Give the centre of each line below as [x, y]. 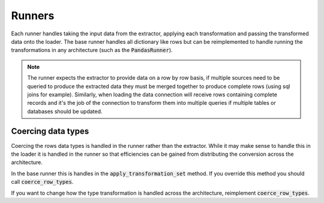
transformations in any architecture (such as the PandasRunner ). [92, 50]
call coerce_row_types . [42, 182]
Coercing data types [50, 131]
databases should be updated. [65, 111]
